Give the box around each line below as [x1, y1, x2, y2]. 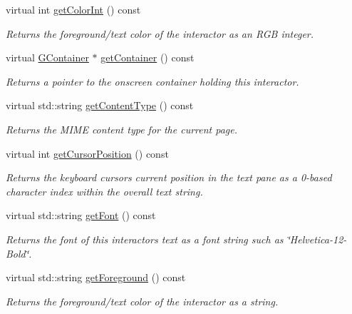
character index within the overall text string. [6, 183, 203, 198]
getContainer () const [100, 50, 195, 65]
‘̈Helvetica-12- [286, 231, 347, 246]
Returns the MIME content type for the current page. [6, 121, 238, 136]
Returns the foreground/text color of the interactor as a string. [6, 293, 279, 308]
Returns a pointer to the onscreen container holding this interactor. [6, 74, 299, 88]
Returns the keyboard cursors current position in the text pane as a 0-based [6, 170, 332, 185]
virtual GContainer [6, 50, 89, 65]
